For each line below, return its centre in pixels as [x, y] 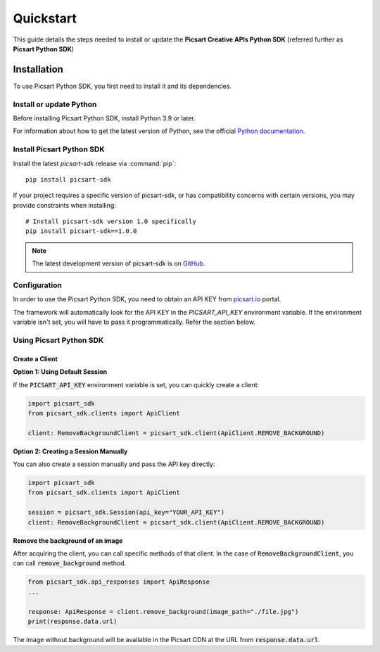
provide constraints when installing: [64, 205]
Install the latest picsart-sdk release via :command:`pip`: [94, 163]
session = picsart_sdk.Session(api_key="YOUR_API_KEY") [126, 513]
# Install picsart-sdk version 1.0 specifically [111, 221]
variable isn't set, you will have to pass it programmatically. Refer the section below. [134, 322]
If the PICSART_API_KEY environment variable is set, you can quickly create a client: [136, 384]
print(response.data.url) [72, 621]
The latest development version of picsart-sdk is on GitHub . [119, 263]
